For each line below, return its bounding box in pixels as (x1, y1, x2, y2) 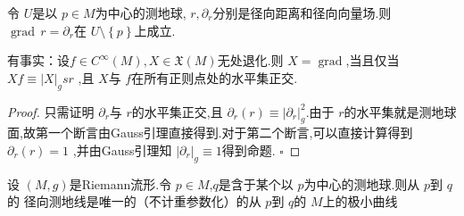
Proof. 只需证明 (7, 102, 95, 120)
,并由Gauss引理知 (72, 140, 172, 159)
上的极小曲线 (322, 192, 398, 211)
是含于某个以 (218, 174, 294, 193)
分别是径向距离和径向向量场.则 (212, 4, 392, 21)
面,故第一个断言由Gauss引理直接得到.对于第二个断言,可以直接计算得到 (7, 123, 413, 142)
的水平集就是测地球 (344, 102, 457, 120)
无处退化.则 (217, 51, 284, 70)
